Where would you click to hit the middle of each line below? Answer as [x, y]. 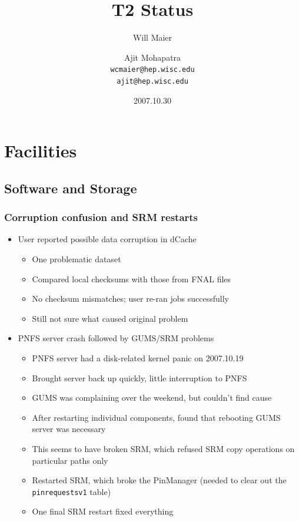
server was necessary [69, 429]
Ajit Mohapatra [152, 57]
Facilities [41, 151]
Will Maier [152, 37]
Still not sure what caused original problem [110, 318]
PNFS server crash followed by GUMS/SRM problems [116, 338]
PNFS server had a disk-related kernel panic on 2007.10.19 [138, 357]
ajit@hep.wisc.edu [152, 81]
